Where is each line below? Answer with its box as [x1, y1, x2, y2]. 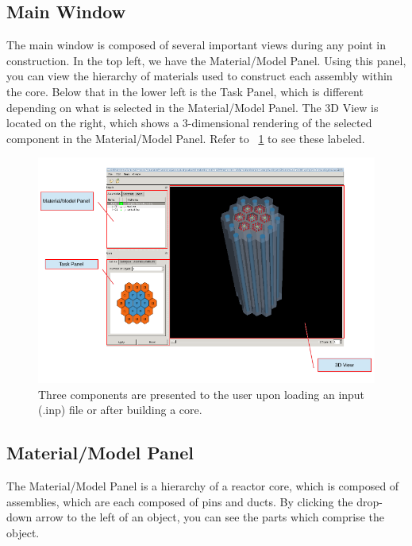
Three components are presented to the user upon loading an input [38, 385, 365, 402]
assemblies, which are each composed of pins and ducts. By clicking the [6, 493, 353, 509]
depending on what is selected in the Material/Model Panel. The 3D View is [6, 99, 379, 115]
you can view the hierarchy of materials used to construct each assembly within [6, 68, 393, 84]
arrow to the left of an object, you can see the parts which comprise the [35, 509, 384, 525]
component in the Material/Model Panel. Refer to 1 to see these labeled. [6, 130, 365, 146]
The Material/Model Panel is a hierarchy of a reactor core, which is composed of [6, 477, 399, 494]
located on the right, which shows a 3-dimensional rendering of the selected [6, 114, 372, 131]
